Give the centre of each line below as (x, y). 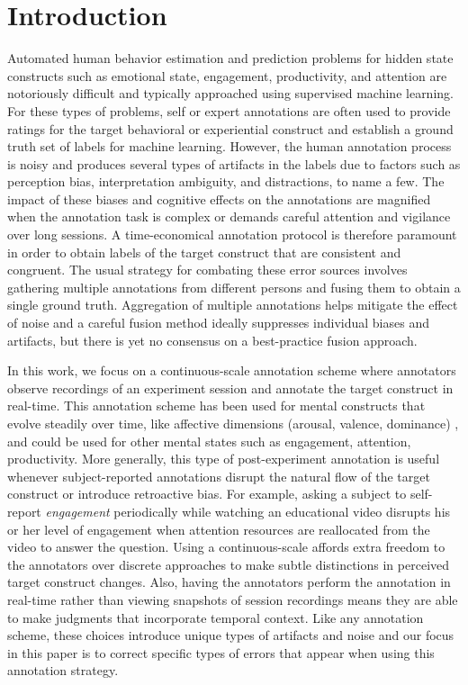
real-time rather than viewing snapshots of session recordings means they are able (233, 599)
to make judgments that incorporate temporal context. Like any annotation (216, 617)
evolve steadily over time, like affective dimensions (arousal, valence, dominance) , (233, 423)
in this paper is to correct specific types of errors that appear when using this (221, 652)
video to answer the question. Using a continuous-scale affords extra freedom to (226, 547)
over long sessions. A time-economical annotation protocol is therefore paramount (232, 234)
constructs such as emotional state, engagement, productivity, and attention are (227, 75)
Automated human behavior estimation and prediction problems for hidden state (230, 58)
